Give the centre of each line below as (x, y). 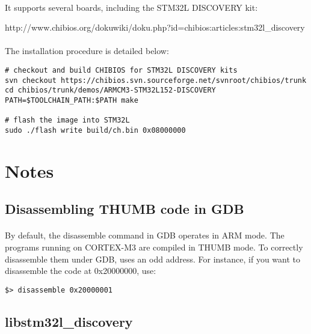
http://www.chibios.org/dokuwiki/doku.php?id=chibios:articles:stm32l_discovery (155, 27)
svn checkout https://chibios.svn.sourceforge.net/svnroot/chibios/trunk (156, 80)
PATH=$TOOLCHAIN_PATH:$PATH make (72, 100)
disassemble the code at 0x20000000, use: (81, 271)
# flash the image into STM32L (67, 120)
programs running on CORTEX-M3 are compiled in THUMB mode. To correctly (154, 247)
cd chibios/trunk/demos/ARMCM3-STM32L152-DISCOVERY (110, 90)
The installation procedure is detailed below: (87, 51)
